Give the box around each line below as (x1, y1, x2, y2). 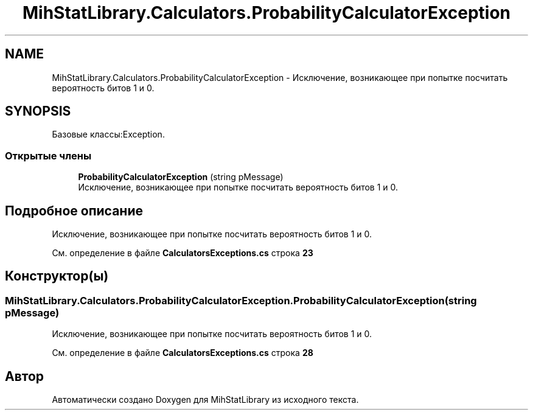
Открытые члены (5, 149, 92, 162)
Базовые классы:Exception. (52, 129, 165, 140)
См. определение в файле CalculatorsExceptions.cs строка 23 (52, 248, 313, 259)
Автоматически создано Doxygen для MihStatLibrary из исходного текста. (52, 394, 359, 405)
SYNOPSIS (5, 103, 71, 119)
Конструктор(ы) (5, 268, 109, 284)
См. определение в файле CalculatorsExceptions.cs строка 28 (52, 347, 313, 358)
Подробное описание (5, 203, 143, 218)
